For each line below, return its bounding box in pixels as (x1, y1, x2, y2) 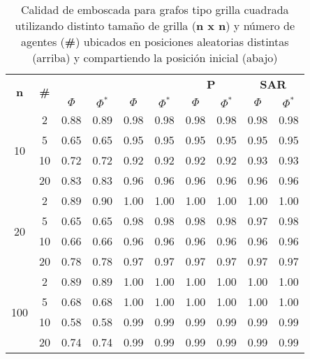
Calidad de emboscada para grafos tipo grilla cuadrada (21, 1, 289, 17)
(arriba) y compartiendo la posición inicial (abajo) (32, 49, 278, 66)
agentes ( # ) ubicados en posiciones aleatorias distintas (21, 33, 289, 49)
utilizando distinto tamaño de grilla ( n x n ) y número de (15, 17, 295, 33)
